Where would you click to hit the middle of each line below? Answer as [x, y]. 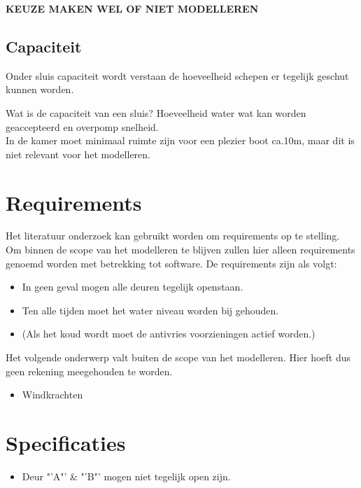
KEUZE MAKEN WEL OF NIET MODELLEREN [132, 8]
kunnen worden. [40, 89]
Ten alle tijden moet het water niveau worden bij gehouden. [150, 310]
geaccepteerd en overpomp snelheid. [82, 126]
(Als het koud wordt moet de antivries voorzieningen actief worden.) [169, 334]
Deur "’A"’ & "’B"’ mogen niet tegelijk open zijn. [126, 476]
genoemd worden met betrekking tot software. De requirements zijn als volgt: [171, 263]
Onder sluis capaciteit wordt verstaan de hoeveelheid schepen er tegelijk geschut [177, 75]
